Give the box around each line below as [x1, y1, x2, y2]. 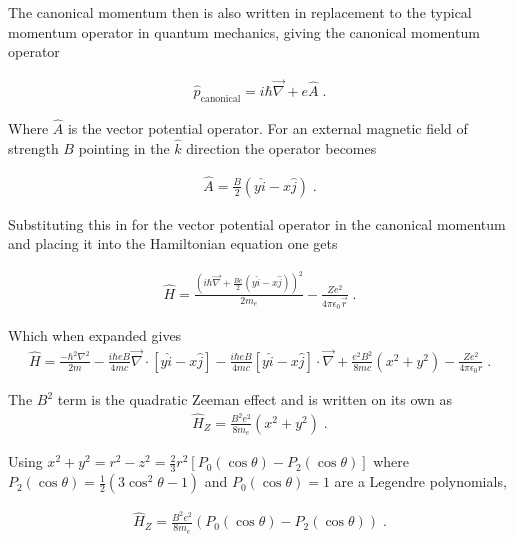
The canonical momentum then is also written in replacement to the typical [8, 2, 472, 22]
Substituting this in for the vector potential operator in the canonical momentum [8, 213, 506, 234]
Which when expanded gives [8, 325, 182, 346]
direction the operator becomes [186, 137, 377, 158]
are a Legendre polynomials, [334, 471, 507, 492]
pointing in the [78, 137, 170, 158]
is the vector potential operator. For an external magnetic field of [67, 118, 468, 139]
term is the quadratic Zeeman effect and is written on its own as [57, 389, 453, 410]
